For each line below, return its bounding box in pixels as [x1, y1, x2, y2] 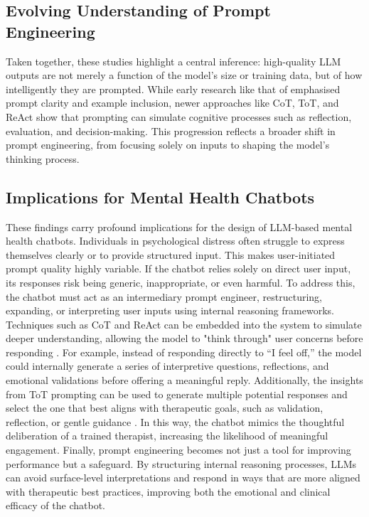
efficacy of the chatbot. [6, 498, 105, 513]
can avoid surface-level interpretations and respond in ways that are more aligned [6, 470, 360, 485]
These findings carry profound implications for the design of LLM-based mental [6, 219, 353, 234]
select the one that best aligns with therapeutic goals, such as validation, [6, 400, 323, 415]
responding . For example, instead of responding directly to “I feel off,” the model [6, 344, 362, 359]
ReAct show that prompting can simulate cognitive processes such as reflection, [6, 109, 352, 124]
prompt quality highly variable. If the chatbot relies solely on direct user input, [6, 261, 351, 276]
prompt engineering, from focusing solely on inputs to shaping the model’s [6, 137, 330, 152]
